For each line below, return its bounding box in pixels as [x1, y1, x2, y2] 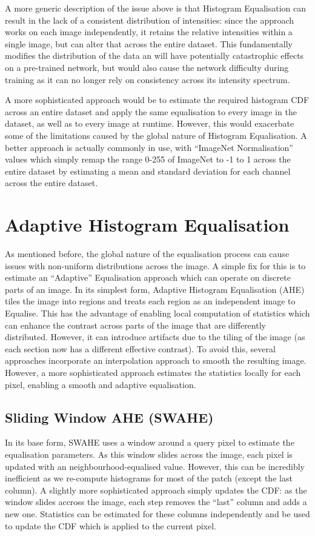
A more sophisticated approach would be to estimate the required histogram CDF [5, 93, 310, 106]
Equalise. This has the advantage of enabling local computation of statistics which [5, 307, 310, 319]
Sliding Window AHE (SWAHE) [5, 407, 214, 426]
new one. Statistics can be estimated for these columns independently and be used [5, 507, 310, 520]
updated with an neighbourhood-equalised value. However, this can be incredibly [5, 460, 305, 472]
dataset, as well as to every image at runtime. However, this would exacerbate [5, 117, 294, 130]
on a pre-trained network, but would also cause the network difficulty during [5, 61, 289, 73]
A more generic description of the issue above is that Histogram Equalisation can [5, 2, 307, 14]
